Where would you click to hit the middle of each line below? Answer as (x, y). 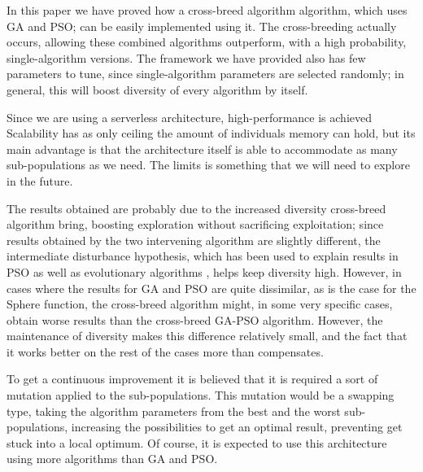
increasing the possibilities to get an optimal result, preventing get (237, 427)
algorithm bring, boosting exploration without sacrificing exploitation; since (195, 224)
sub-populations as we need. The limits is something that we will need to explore (208, 165)
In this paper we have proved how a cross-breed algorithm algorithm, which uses (207, 10)
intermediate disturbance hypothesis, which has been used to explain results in (203, 256)
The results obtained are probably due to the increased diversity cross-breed (196, 208)
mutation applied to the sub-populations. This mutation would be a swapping (201, 395)
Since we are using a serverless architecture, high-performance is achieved (189, 117)
